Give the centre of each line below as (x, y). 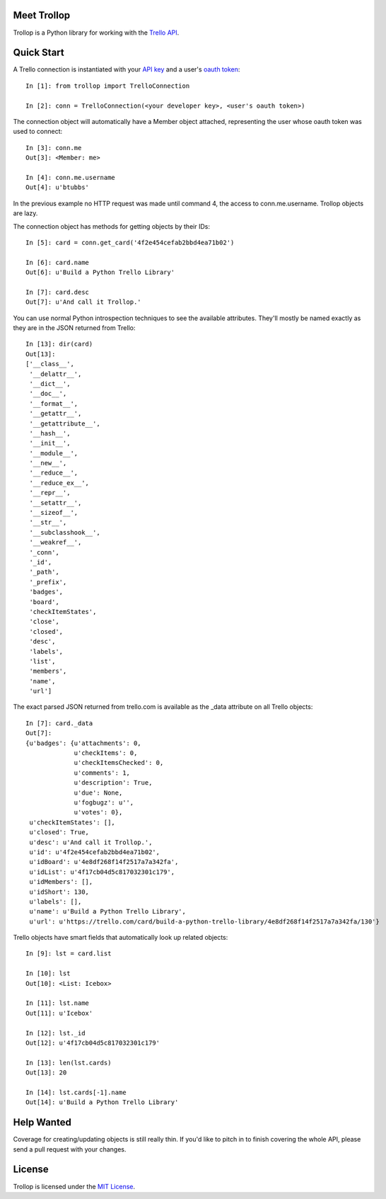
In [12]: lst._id (55, 1033)
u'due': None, (98, 792)
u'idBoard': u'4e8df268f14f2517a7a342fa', (104, 862)
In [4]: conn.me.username (71, 177)
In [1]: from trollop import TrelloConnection (108, 86)
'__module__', (54, 453)
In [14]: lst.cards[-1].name (76, 1092)
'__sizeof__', (54, 513)
